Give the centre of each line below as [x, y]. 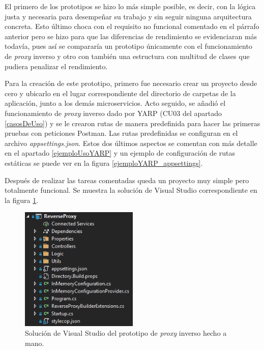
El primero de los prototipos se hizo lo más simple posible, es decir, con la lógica [130, 6]
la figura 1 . [22, 200]
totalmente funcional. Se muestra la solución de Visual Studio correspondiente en [131, 190]
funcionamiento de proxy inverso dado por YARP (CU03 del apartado [113, 113]
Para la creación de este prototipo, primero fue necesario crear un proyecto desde [131, 83]
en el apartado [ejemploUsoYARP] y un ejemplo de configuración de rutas [120, 153]
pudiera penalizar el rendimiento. [56, 66]
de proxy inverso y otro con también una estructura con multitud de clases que [127, 56]
